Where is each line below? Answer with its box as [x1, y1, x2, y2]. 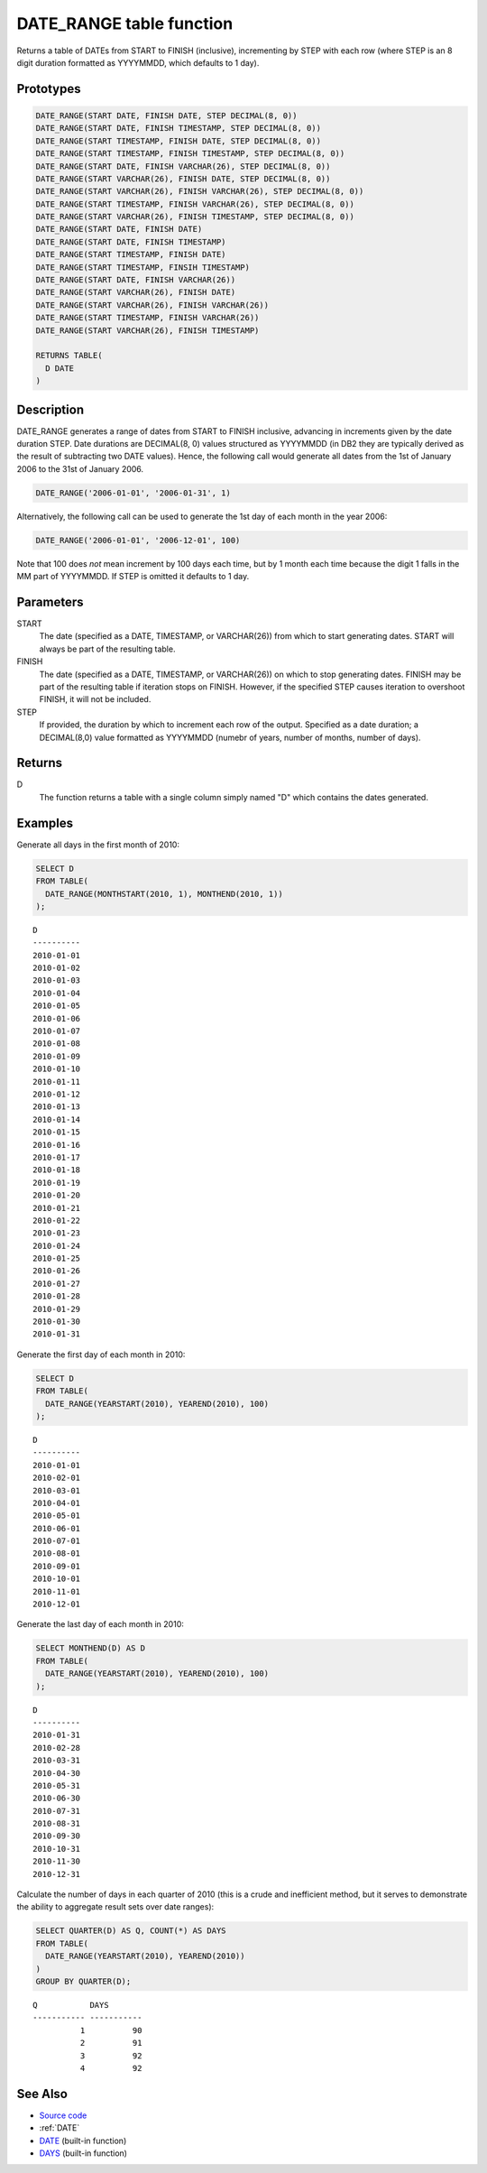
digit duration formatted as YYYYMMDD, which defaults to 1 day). [16, 57, 260, 68]
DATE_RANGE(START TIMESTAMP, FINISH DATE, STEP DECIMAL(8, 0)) [35, 135, 322, 146]
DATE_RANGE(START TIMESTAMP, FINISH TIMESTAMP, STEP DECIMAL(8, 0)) [35, 149, 345, 159]
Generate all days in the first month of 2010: [16, 839, 180, 850]
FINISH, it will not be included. [39, 694, 152, 705]
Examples [16, 815, 74, 830]
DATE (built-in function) [39, 2135, 127, 2146]
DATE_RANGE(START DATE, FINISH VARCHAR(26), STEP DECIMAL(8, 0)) [35, 161, 331, 171]
